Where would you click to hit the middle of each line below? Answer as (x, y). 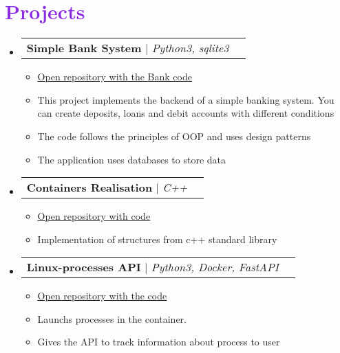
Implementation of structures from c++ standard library (157, 239)
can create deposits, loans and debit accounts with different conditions (186, 113)
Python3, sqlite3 (190, 48)
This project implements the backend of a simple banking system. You (186, 99)
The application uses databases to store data (131, 159)
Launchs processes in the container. (112, 318)
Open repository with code (94, 216)
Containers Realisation (89, 187)
